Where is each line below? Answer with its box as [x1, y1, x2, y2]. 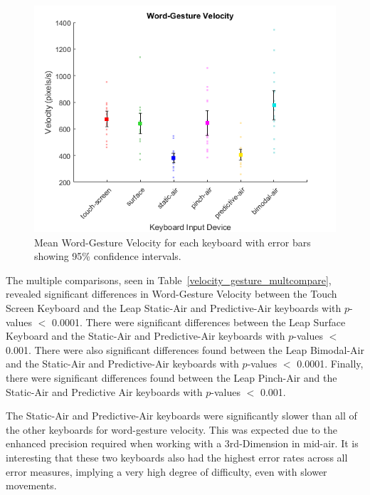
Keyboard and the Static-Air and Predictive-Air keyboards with [6, 328, 285, 343]
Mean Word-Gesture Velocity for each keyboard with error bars [34, 234, 311, 249]
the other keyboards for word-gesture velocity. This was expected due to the [6, 422, 337, 437]
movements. [6, 478, 57, 493]
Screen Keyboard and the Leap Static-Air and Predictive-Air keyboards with [6, 300, 342, 315]
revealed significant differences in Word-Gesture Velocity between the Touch [6, 286, 337, 301]
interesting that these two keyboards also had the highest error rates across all [6, 449, 348, 464]
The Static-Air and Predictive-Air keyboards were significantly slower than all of [6, 408, 357, 423]
